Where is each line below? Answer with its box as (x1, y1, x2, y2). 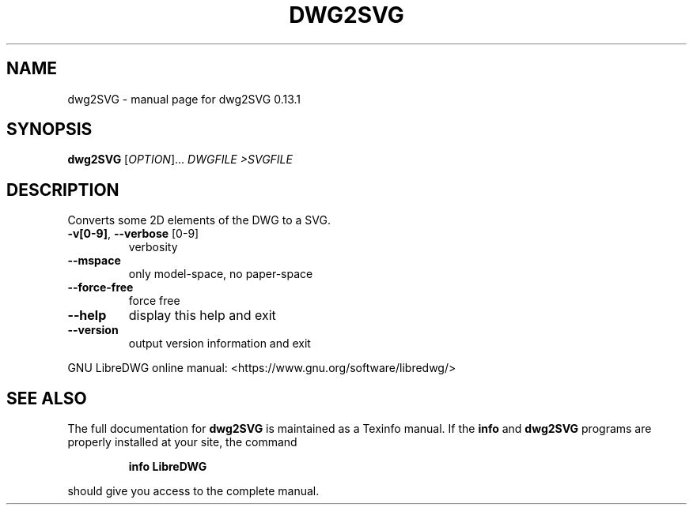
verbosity (128, 240, 178, 254)
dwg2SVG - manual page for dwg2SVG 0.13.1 (67, 92, 301, 106)
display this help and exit (128, 307, 276, 324)
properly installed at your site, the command (67, 435, 297, 449)
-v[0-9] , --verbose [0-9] (67, 227, 199, 241)
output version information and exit (128, 336, 311, 351)
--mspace (67, 254, 121, 268)
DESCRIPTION (6, 179, 119, 200)
